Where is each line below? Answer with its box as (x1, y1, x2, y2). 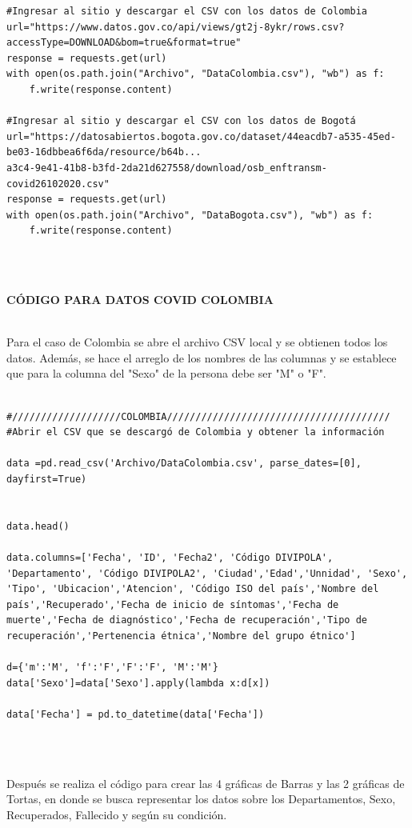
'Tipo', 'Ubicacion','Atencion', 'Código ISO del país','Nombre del (6, 583, 379, 595)
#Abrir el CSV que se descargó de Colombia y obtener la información (6, 426, 385, 438)
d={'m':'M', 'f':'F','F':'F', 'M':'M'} (6, 662, 218, 674)
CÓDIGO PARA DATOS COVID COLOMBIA (6, 291, 274, 308)
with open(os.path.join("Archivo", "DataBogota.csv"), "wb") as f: (6, 209, 374, 221)
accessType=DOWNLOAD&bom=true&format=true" (6, 37, 242, 49)
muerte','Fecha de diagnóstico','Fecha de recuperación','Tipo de (6, 614, 368, 626)
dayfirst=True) (6, 474, 87, 486)
